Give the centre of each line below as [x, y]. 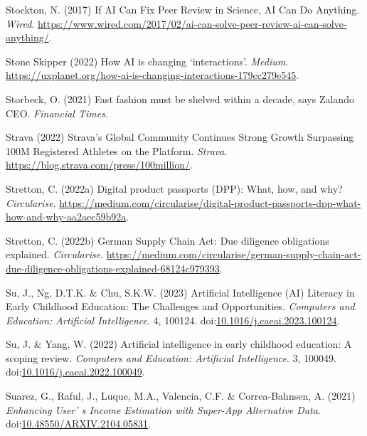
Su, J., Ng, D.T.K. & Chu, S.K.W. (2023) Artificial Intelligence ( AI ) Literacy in [180, 292]
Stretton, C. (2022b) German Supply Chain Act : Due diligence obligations [167, 240]
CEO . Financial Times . [57, 113]
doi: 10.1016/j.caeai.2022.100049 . [75, 372]
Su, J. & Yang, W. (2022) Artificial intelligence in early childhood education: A [179, 344]
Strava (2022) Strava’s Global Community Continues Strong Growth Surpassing [180, 137]
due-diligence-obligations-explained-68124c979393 [113, 268]
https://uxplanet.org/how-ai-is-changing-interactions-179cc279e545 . [153, 75]
